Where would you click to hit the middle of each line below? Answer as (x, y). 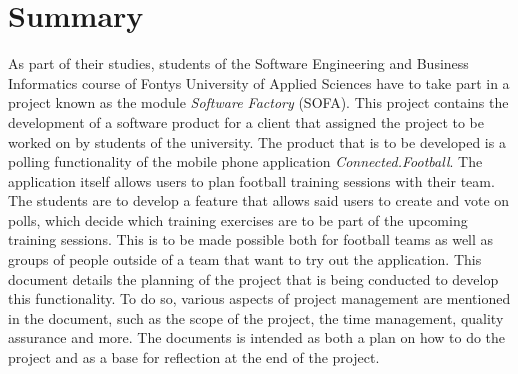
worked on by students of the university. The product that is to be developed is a (257, 141)
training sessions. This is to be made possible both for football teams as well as (251, 239)
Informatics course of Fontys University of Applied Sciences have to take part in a (259, 82)
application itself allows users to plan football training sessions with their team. (251, 180)
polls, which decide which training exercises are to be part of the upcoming (238, 219)
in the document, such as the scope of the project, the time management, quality (256, 317)
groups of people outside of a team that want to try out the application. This (245, 259)
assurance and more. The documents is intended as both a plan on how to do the (257, 337)
